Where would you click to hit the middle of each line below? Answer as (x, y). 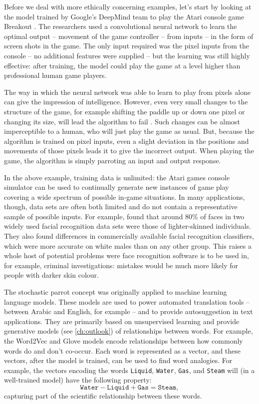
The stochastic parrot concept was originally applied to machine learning (116, 292)
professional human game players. (55, 75)
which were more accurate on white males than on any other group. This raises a (128, 245)
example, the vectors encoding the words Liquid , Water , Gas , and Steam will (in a (129, 370)
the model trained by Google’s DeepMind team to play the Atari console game (124, 16)
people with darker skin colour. (51, 275)
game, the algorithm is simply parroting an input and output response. (113, 160)
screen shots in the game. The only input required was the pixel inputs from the (127, 46)
